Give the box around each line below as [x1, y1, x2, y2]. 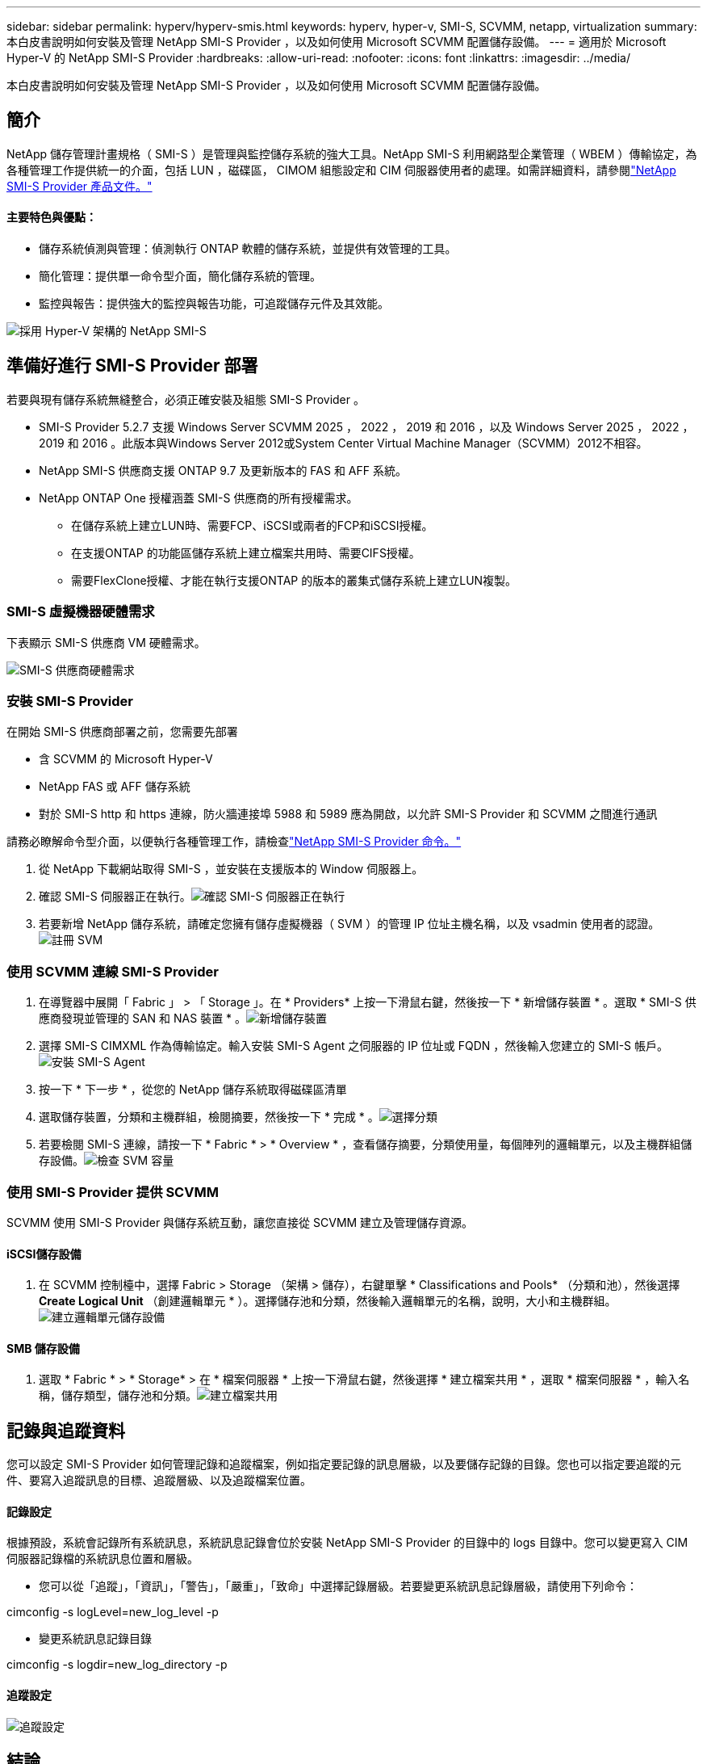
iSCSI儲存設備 [6, 1246, 82, 1261]
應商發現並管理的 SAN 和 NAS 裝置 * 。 [39, 1011, 247, 1026]
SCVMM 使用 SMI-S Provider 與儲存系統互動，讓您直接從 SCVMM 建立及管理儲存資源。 [6, 1215, 474, 1229]
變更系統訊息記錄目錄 [39, 1632, 152, 1646]
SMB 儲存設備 [6, 1341, 80, 1355]
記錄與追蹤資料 [6, 1420, 125, 1441]
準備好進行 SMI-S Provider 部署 [6, 355, 258, 376]
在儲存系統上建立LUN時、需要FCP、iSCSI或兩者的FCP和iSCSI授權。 [71, 518, 433, 532]
